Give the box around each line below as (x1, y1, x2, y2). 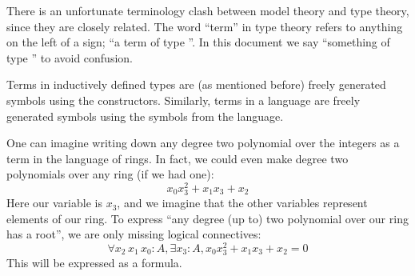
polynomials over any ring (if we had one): (6, 166, 214, 182)
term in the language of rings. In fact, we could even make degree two (6, 150, 349, 166)
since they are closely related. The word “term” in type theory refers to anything (6, 18, 403, 34)
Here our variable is (6, 194, 102, 211)
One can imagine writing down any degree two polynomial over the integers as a (6, 134, 400, 151)
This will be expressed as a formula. (6, 254, 182, 271)
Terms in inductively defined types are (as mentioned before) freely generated (6, 76, 386, 93)
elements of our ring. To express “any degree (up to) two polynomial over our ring (6, 210, 409, 226)
